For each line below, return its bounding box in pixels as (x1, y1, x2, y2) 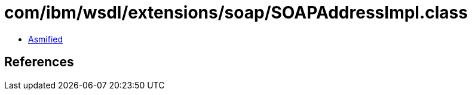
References (4, 54, 74, 70)
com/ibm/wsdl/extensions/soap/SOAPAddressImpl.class (4, 2, 468, 23)
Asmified (28, 33, 63, 44)
